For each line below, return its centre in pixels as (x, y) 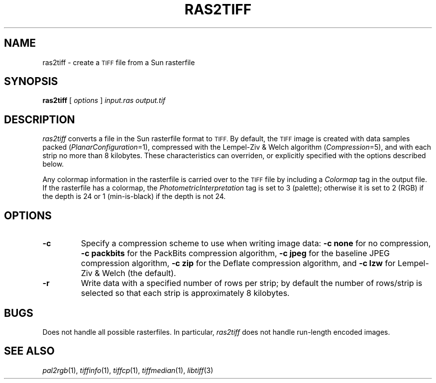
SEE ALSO (29, 351)
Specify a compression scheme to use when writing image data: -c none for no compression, (256, 243)
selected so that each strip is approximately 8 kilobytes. (185, 293)
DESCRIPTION (40, 119)
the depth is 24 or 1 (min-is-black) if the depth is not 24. (134, 196)
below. (53, 164)
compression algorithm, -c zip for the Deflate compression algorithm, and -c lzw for (238, 263)
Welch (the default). (139, 273)
